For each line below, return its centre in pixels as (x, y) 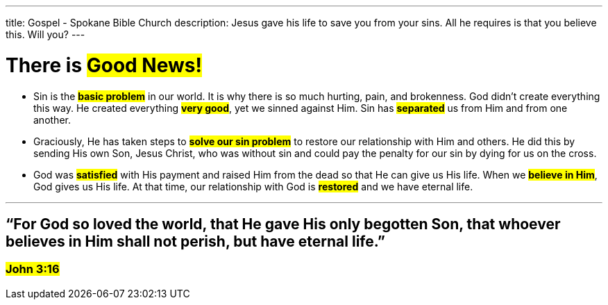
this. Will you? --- (45, 34)
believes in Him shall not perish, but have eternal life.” (195, 241)
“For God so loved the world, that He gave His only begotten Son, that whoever (283, 224)
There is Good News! (104, 65)
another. (52, 119)
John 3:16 (33, 269)
